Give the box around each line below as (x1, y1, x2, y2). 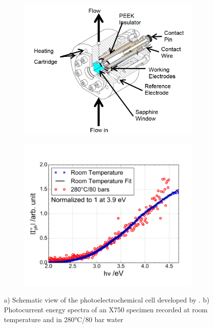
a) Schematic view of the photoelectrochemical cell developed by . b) (4, 295, 210, 305)
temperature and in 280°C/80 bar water (4, 314, 124, 324)
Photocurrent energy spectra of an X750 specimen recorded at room (4, 304, 208, 315)
